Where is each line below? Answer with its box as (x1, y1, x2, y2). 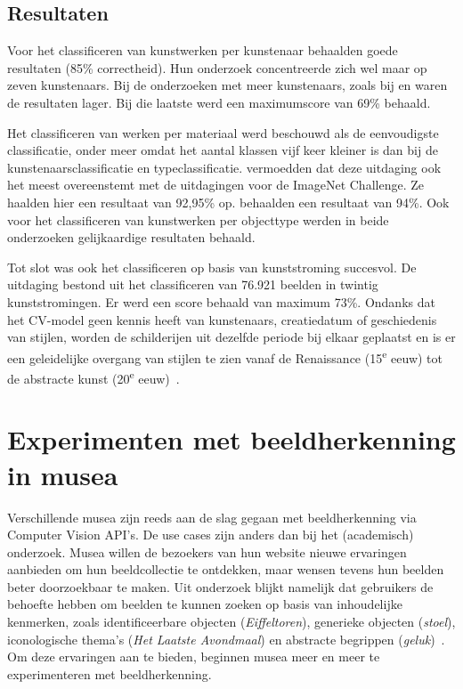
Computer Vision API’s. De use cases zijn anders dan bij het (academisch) (7, 525, 414, 544)
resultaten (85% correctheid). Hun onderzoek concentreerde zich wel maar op (7, 58, 427, 77)
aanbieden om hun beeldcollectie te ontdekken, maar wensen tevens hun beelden (7, 560, 444, 579)
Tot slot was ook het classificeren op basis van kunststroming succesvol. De (7, 257, 417, 276)
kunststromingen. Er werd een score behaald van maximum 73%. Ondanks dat (7, 292, 435, 311)
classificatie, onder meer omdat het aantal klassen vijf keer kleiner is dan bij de (7, 141, 438, 159)
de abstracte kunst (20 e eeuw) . (7, 366, 180, 387)
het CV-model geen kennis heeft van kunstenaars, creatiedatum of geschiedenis (7, 310, 437, 328)
